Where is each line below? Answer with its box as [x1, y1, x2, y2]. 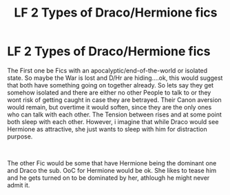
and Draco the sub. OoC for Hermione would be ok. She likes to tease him [7, 166, 217, 174]
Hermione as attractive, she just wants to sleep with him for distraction [7, 125, 208, 133]
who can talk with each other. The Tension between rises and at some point [7, 110, 222, 119]
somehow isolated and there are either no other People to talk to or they [7, 88, 211, 96]
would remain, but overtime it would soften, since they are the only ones [7, 103, 212, 111]
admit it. [7, 181, 30, 189]
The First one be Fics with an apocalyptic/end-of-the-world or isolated [7, 66, 208, 74]
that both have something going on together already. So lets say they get [7, 81, 214, 89]
